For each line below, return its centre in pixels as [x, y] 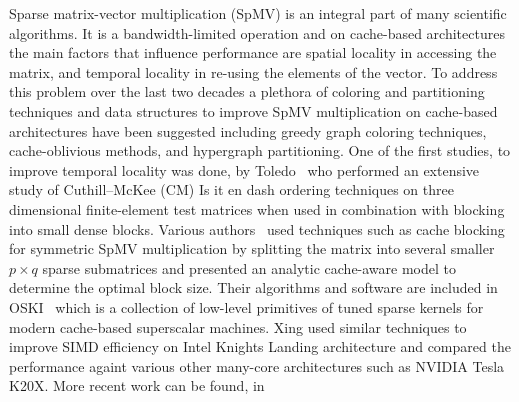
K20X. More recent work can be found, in [137, 385]
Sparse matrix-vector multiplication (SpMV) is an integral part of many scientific [258, 13]
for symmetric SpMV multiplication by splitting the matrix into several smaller [252, 248]
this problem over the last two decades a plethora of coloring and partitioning [247, 91]
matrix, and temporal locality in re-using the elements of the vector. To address [253, 71]
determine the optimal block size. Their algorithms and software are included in [253, 287]
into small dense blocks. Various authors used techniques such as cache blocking [257, 228]
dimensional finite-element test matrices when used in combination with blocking [257, 208]
